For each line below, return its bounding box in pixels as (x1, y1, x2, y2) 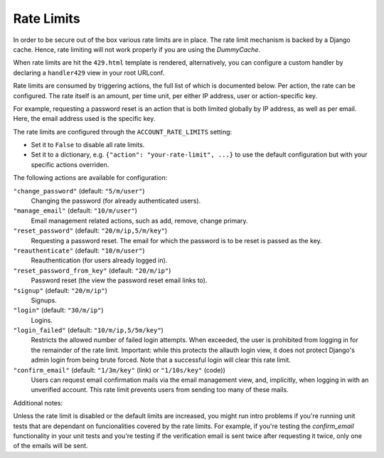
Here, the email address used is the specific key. (13, 114, 156, 123)
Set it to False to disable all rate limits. (31, 141, 145, 149)
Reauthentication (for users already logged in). (31, 256, 168, 265)
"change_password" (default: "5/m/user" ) (13, 186, 145, 195)
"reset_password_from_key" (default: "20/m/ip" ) (13, 266, 171, 275)
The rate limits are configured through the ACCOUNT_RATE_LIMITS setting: (13, 127, 233, 136)
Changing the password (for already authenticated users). (31, 196, 201, 206)
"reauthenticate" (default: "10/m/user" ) (13, 246, 145, 255)
